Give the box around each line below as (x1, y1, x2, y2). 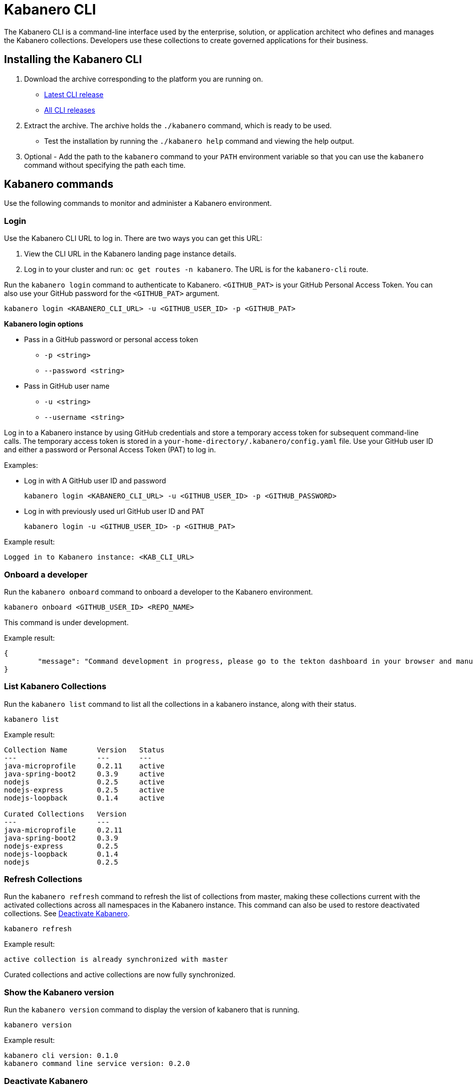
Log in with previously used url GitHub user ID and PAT (24, 507, 205, 516)
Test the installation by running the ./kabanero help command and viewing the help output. (44, 136, 354, 145)
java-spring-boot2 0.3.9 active (4, 769, 165, 778)
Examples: (4, 461, 38, 470)
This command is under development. (4, 618, 129, 627)
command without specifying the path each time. (24, 160, 186, 169)
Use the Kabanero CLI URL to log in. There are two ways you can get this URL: (4, 234, 263, 243)
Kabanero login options (4, 320, 84, 329)
